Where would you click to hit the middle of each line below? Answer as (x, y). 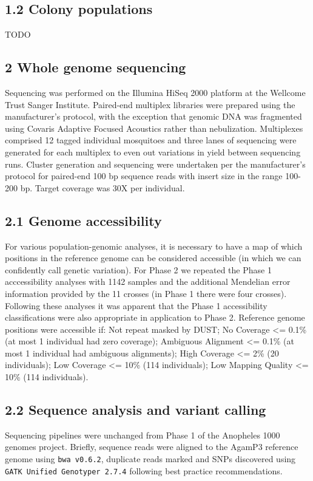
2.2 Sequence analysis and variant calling (136, 410)
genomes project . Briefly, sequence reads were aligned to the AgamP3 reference (152, 447)
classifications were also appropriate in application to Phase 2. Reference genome (155, 317)
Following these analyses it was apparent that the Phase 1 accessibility (136, 305)
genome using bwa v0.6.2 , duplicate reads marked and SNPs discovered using (150, 459)
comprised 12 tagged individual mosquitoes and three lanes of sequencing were (151, 140)
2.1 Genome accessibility (83, 220)
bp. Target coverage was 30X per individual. (103, 187)
